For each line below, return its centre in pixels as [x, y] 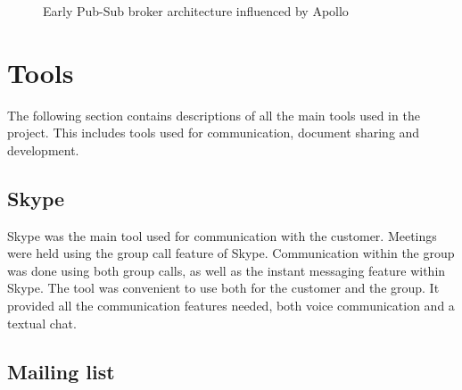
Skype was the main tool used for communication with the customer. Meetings [222, 235]
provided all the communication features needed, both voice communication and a [231, 306]
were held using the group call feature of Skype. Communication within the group [231, 253]
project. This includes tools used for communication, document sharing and [214, 133]
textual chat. [42, 323]
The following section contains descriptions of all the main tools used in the [214, 115]
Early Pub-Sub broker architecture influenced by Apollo [196, 11]
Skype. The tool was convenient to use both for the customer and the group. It [223, 288]
